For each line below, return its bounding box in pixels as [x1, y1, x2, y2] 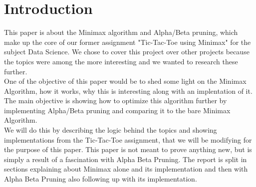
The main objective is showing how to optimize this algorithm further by [4, 95, 227, 106]
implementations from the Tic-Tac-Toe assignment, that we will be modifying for [4, 134, 252, 145]
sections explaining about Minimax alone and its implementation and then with [4, 164, 248, 174]
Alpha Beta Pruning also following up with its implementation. [4, 174, 197, 184]
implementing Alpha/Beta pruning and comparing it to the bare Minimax [4, 105, 231, 115]
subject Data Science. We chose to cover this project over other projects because [4, 46, 250, 57]
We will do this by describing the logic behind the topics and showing [4, 125, 217, 135]
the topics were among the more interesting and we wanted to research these [4, 56, 238, 66]
